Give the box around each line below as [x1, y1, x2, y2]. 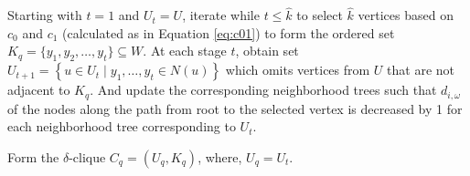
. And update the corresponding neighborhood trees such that [90, 80, 437, 99]
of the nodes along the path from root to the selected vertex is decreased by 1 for [7, 98, 463, 118]
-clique [69, 147, 106, 166]
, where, [198, 147, 242, 166]
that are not [387, 60, 455, 79]
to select [296, 5, 343, 25]
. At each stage [143, 41, 227, 60]
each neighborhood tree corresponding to [7, 117, 236, 136]
